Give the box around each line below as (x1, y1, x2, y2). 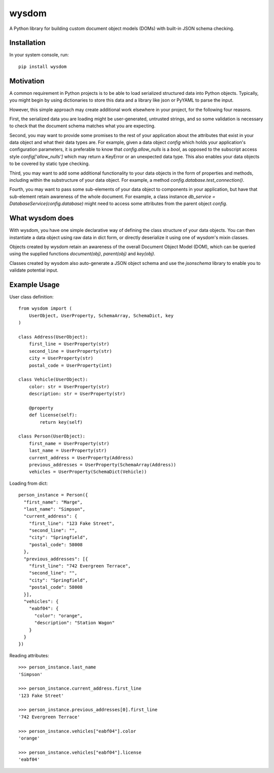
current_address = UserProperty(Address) (28, 455, 134, 460)
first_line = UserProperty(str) (28, 341, 110, 347)
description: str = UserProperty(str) (28, 391, 126, 397)
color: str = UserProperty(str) (28, 384, 110, 389)
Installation (9, 39, 46, 47)
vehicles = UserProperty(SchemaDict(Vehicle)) (28, 469, 147, 475)
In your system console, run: (9, 52, 69, 58)
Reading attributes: (9, 652, 49, 658)
